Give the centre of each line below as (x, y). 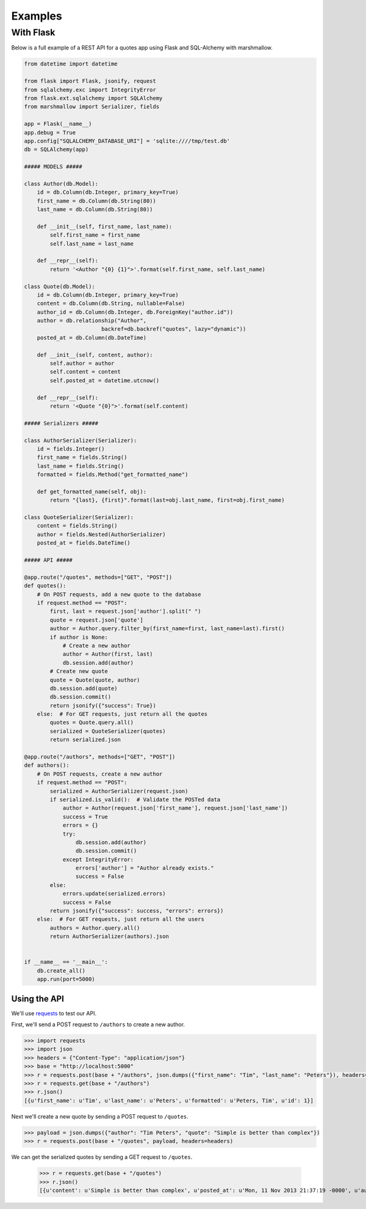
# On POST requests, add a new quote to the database (119, 594)
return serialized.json (85, 740)
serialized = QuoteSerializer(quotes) (108, 731)
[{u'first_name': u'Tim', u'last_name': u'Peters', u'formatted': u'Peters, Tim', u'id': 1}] (169, 1101)
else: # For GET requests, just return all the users (120, 919)
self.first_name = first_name (95, 235)
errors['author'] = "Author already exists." (145, 868)
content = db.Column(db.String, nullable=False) (111, 303)
